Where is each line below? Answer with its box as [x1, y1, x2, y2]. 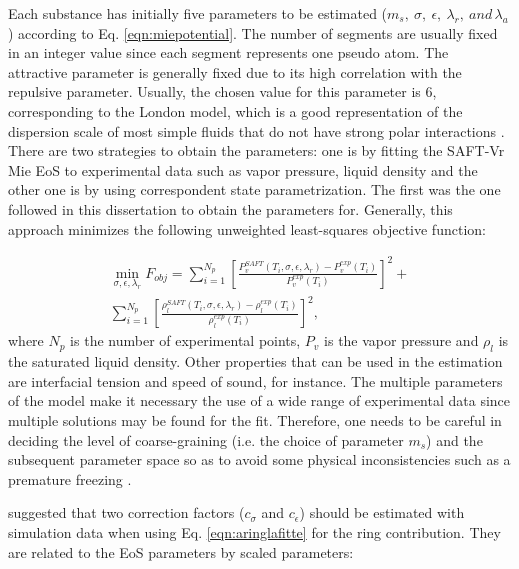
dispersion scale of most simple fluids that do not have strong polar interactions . [8, 120, 505, 141]
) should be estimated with [299, 502, 465, 523]
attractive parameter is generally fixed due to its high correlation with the [8, 61, 462, 82]
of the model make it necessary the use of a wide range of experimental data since [8, 390, 511, 411]
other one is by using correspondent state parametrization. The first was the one [8, 179, 501, 200]
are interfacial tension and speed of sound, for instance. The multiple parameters [8, 370, 503, 391]
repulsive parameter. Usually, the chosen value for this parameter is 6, [8, 81, 437, 102]
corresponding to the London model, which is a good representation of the [8, 100, 463, 121]
